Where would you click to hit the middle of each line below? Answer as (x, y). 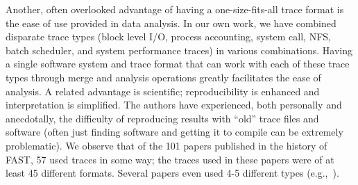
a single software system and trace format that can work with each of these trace (178, 64)
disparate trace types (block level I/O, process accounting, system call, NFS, (168, 37)
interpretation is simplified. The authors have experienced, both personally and (174, 105)
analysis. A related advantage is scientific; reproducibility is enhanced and (163, 91)
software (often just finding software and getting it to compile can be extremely (174, 132)
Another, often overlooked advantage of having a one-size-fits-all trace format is (175, 9)
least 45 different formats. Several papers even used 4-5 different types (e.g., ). (172, 173)
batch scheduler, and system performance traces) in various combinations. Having (179, 50)
